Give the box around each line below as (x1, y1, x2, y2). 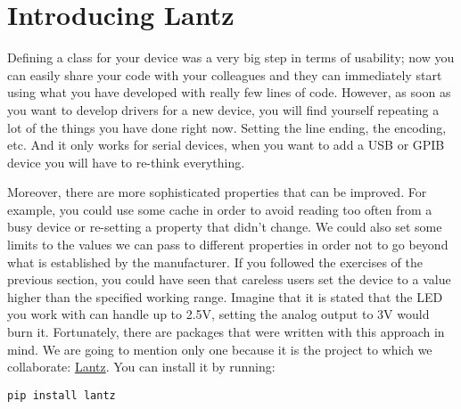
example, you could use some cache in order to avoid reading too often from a (7, 200, 432, 218)
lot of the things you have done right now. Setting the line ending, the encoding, (7, 118, 447, 136)
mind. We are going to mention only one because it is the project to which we (7, 339, 432, 358)
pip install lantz (7, 389, 116, 402)
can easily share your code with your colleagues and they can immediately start (7, 65, 442, 84)
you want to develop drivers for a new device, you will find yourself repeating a (7, 100, 440, 119)
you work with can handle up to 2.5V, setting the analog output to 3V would (7, 305, 430, 323)
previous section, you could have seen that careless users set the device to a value (7, 270, 451, 289)
